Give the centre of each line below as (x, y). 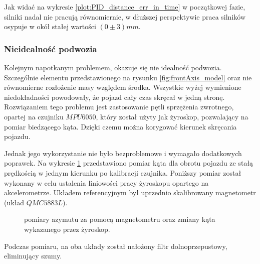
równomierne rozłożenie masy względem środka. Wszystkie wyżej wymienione (123, 87)
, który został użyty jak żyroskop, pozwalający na (172, 116)
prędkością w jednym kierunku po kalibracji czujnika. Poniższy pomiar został (123, 172)
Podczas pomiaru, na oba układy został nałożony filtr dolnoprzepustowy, (116, 246)
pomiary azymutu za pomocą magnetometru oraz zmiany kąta (120, 219)
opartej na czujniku (34, 116)
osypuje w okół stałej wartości (50, 26)
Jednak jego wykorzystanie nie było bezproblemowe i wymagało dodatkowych (123, 153)
